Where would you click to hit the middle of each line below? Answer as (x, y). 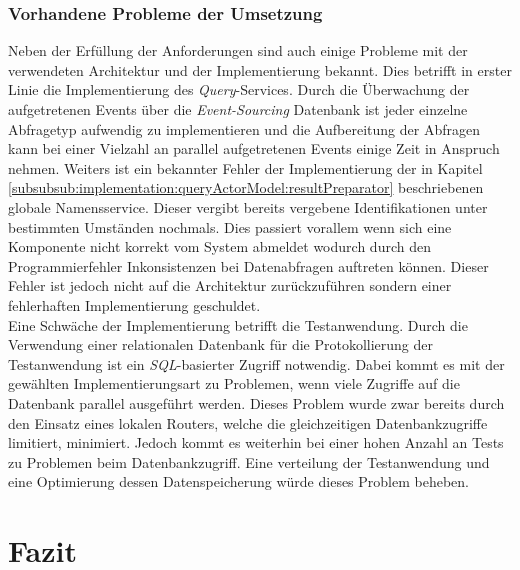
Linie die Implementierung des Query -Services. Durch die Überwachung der (239, 89)
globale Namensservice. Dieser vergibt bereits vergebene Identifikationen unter (248, 206)
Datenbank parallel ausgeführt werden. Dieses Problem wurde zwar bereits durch (256, 402)
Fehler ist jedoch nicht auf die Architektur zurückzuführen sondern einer (230, 285)
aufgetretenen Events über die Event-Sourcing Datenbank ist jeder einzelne (238, 109)
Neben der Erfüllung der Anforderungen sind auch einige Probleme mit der (238, 50)
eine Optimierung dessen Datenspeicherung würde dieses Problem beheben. (238, 481)
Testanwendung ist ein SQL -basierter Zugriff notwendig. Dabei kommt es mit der (256, 363)
